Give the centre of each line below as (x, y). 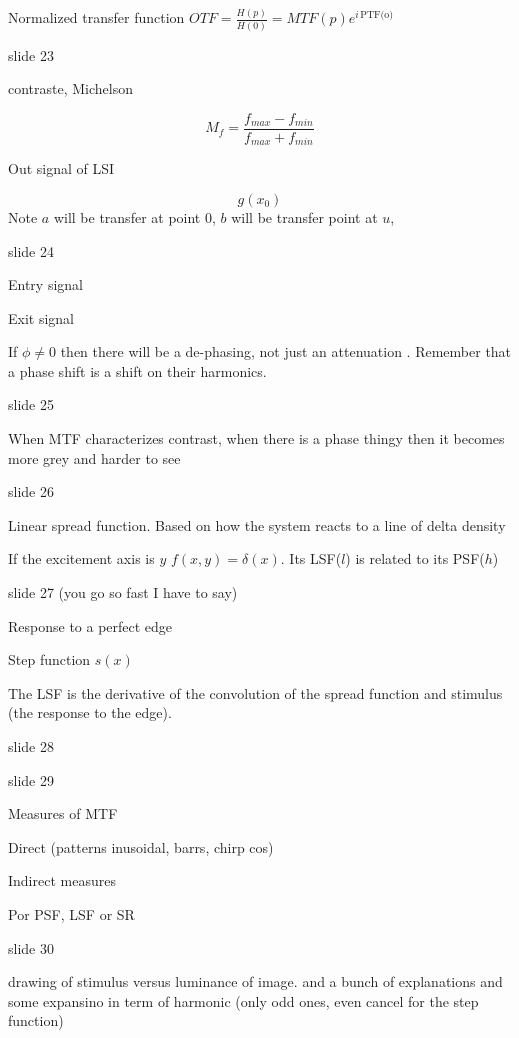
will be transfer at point (127, 216)
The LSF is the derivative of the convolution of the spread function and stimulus (255, 692)
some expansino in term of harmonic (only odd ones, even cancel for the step (243, 1000)
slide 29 (31, 779)
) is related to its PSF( (415, 558)
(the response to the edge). (90, 712)
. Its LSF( (311, 558)
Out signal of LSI (61, 168)
